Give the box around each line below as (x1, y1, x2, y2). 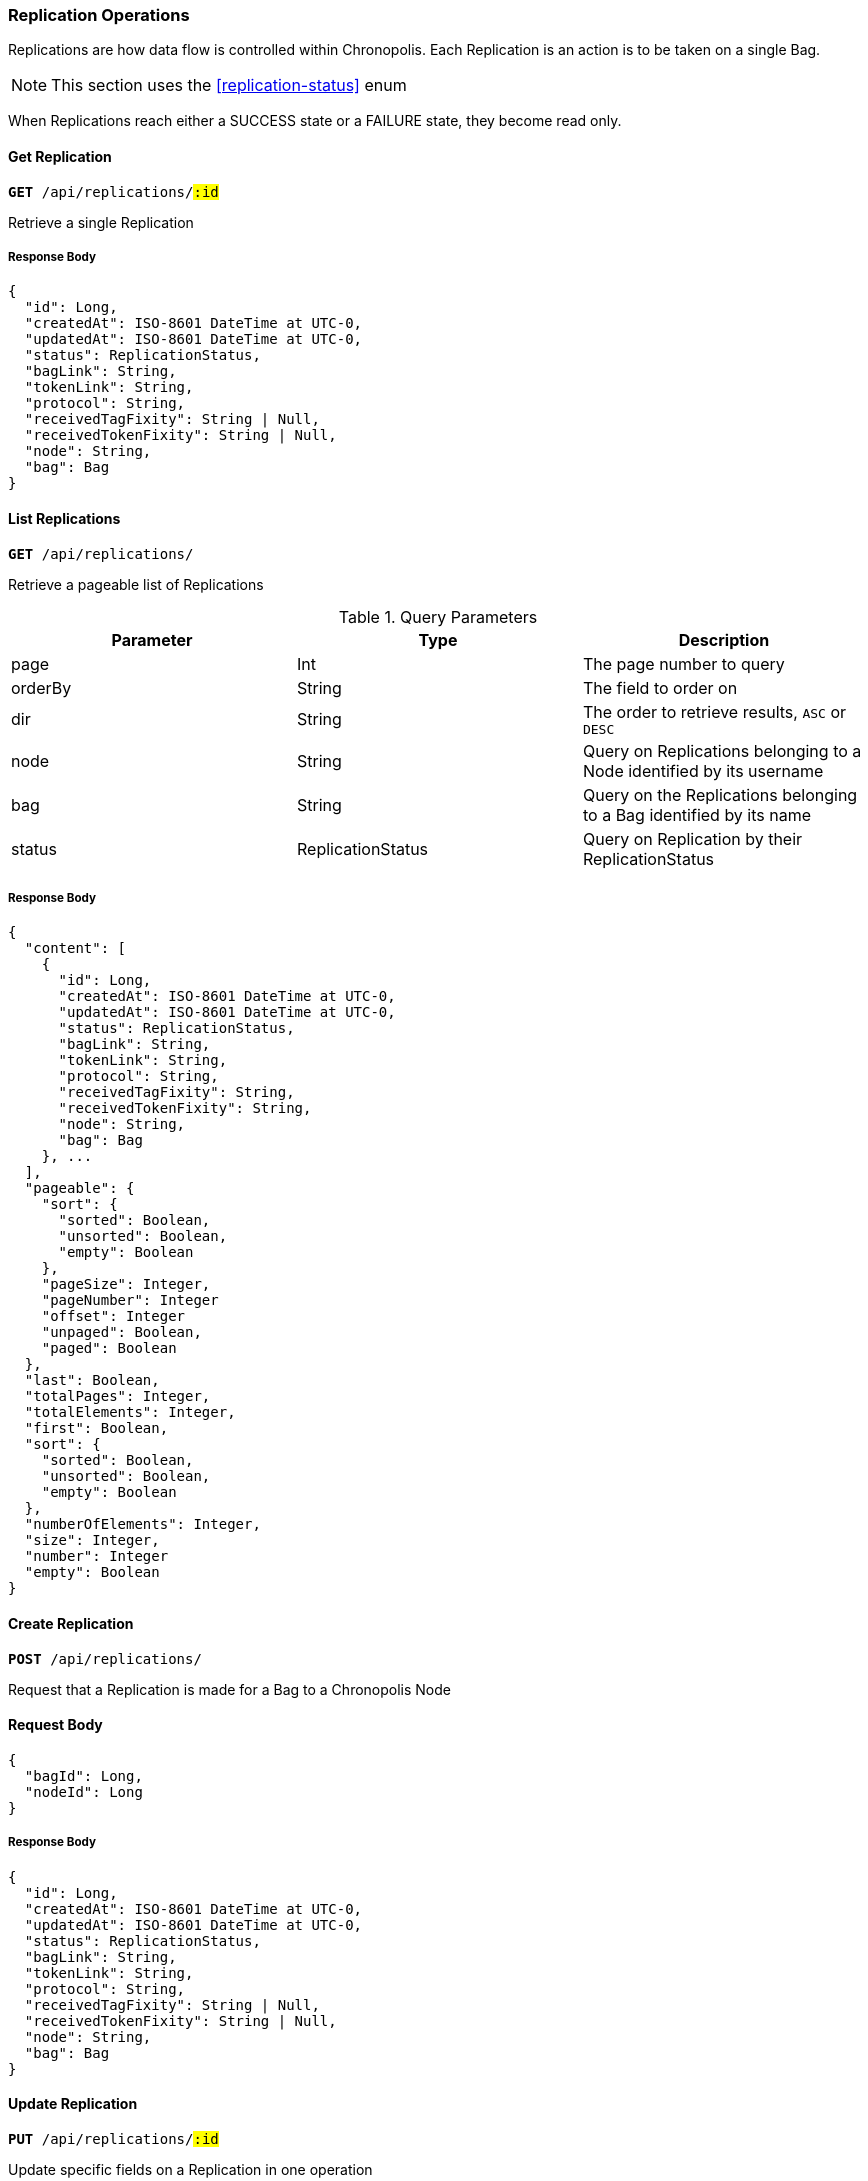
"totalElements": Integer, (24, 1404, 236, 1421)
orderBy (11, 677, 72, 698)
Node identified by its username (582, 760, 824, 781)
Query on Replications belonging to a (582, 740, 862, 761)
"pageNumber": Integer (41, 1292, 219, 1309)
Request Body (8, 1716, 103, 1734)
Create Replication (8, 1614, 134, 1632)
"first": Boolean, (24, 1420, 169, 1437)
